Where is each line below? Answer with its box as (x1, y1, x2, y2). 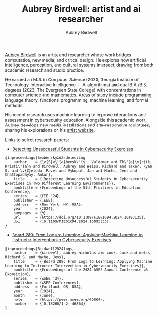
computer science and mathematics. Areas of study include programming (5, 92, 152, 98)
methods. (5, 102, 24, 108)
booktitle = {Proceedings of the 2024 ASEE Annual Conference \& (14, 268, 148, 272)
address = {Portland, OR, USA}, (14, 284, 83, 289)
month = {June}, (14, 293, 55, 298)
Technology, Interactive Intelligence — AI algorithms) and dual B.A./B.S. (5, 81, 147, 88)
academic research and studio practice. (5, 67, 85, 73)
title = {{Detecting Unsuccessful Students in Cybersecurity (14, 176, 148, 181)
